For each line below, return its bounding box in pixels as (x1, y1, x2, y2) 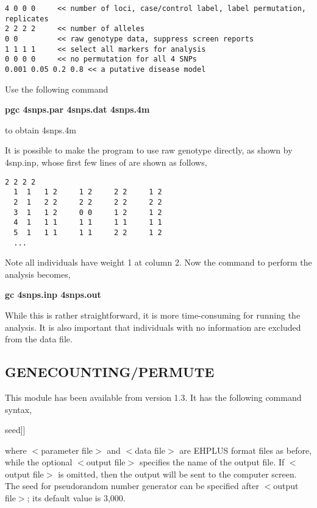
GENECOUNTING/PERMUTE (5, 362, 215, 381)
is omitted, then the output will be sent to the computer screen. (58, 467, 297, 480)
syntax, (5, 403, 32, 415)
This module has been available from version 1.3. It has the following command (5, 390, 302, 403)
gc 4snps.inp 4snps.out (5, 288, 101, 301)
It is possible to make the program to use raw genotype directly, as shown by (5, 144, 293, 157)
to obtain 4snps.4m (5, 123, 76, 136)
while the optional (5, 456, 73, 468)
